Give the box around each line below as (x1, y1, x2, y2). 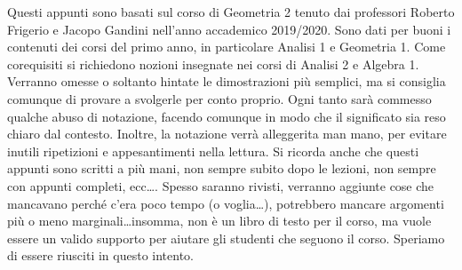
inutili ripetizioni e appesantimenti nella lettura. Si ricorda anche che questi (7, 141, 419, 160)
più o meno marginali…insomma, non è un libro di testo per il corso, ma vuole (7, 211, 432, 230)
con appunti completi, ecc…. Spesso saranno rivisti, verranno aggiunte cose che (7, 176, 434, 195)
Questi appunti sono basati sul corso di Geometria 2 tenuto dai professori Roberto (7, 3, 455, 20)
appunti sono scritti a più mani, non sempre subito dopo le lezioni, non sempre (7, 159, 436, 178)
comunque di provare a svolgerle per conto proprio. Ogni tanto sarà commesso (7, 89, 432, 107)
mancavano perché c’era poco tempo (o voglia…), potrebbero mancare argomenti (7, 194, 444, 212)
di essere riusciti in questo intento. (7, 246, 194, 265)
